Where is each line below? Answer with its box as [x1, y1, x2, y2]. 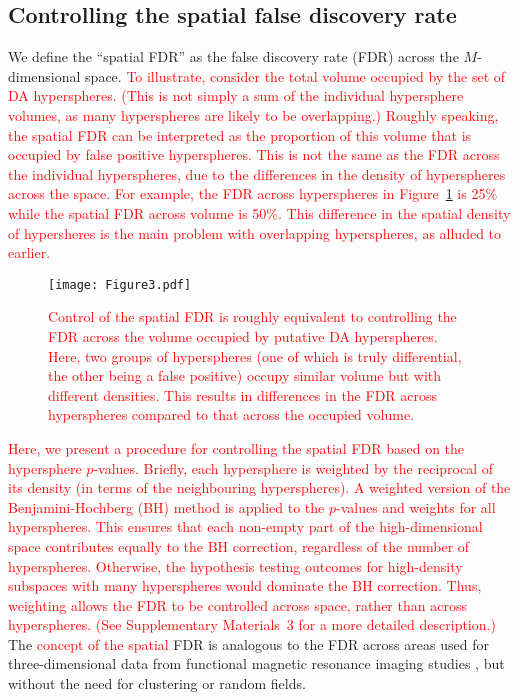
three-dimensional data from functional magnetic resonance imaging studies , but [8, 653, 505, 674]
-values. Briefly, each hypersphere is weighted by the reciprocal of [93, 457, 493, 478]
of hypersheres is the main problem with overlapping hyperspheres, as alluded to [8, 222, 502, 243]
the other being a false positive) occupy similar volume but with [48, 365, 442, 386]
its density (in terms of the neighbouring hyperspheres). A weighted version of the [8, 477, 511, 498]
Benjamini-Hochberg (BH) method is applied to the [8, 496, 325, 517]
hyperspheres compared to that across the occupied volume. [48, 404, 415, 425]
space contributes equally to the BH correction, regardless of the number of [8, 535, 470, 556]
